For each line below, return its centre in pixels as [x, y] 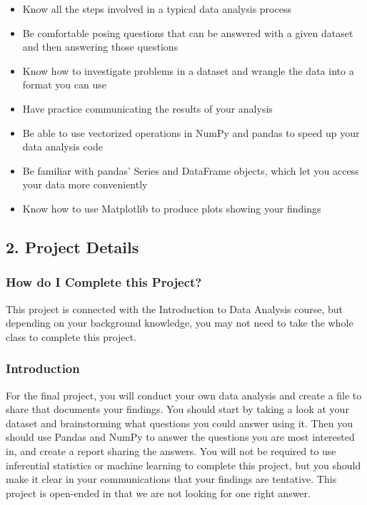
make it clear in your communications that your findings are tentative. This [171, 479]
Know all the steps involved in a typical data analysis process [157, 9]
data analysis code [62, 147]
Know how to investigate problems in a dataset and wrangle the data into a [188, 70]
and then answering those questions [100, 47]
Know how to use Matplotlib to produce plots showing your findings [172, 208]
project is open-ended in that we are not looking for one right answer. [158, 493]
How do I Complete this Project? [104, 282]
